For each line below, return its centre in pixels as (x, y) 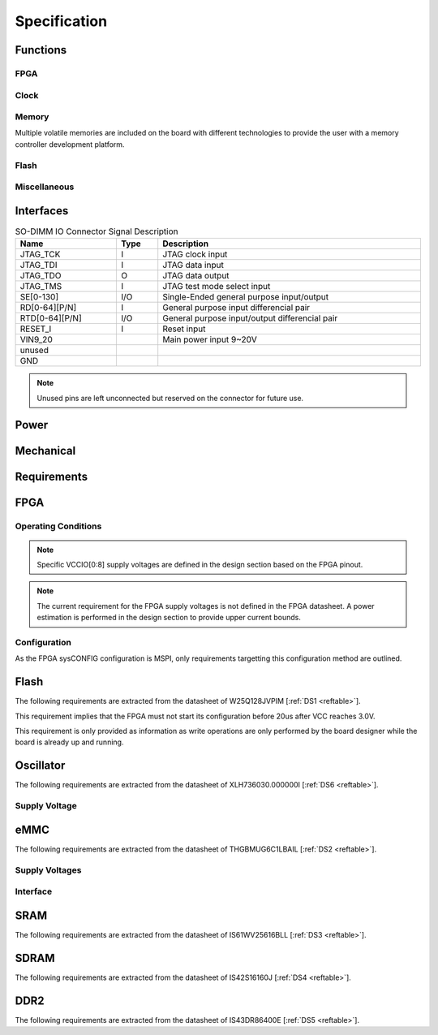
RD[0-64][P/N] (48, 308)
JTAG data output (196, 276)
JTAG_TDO (41, 276)
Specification (61, 21)
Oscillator (40, 766)
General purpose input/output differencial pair (250, 318)
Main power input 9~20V (210, 339)
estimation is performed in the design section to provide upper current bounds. (169, 618)
